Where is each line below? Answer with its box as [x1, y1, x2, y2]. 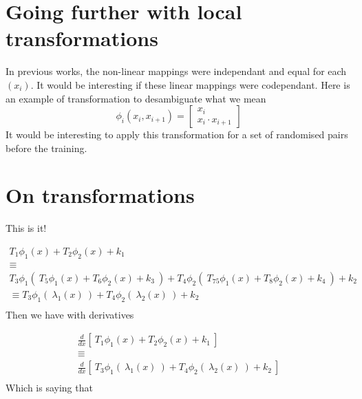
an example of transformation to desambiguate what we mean [6, 91, 266, 105]
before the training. [6, 140, 87, 155]
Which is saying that [6, 380, 93, 395]
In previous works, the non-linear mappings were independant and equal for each [6, 64, 347, 78]
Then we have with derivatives [6, 307, 134, 321]
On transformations [6, 181, 195, 209]
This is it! [6, 221, 47, 235]
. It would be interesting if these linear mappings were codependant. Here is [30, 77, 350, 91]
